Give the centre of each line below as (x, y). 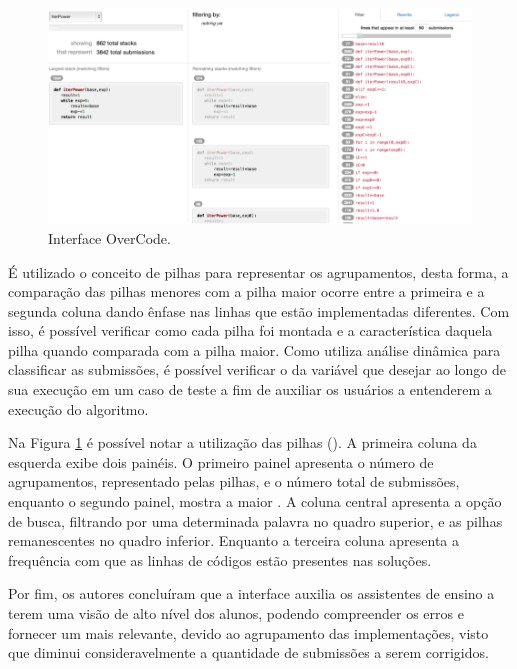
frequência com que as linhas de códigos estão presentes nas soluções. (220, 559)
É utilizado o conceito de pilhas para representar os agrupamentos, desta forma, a (258, 271)
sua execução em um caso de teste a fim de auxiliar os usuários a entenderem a (250, 389)
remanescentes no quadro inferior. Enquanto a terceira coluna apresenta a (234, 540)
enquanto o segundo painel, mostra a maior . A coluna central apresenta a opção (255, 501)
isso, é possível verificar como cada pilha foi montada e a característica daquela (250, 330)
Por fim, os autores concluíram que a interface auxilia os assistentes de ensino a (251, 593)
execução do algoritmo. (78, 408)
